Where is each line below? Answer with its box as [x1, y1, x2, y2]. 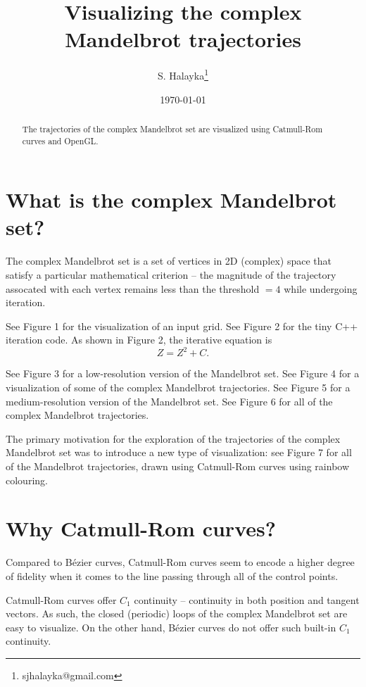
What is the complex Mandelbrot [6, 185, 337, 214]
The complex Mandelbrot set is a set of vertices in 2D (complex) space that [6, 253, 332, 268]
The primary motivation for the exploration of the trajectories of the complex [6, 431, 341, 446]
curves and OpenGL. [22, 134, 99, 146]
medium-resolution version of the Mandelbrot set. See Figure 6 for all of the [6, 393, 333, 408]
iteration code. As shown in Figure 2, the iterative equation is [6, 332, 272, 347]
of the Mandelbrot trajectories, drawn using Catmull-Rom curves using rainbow [6, 459, 350, 474]
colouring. [6, 472, 48, 487]
